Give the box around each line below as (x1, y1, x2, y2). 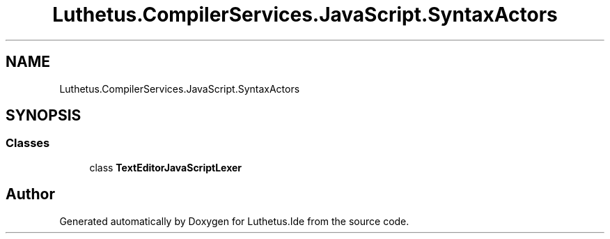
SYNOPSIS (6, 107, 81, 125)
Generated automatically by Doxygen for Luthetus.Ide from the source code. (59, 215, 409, 227)
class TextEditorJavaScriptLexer (89, 161, 242, 174)
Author (6, 185, 55, 203)
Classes (6, 136, 50, 151)
